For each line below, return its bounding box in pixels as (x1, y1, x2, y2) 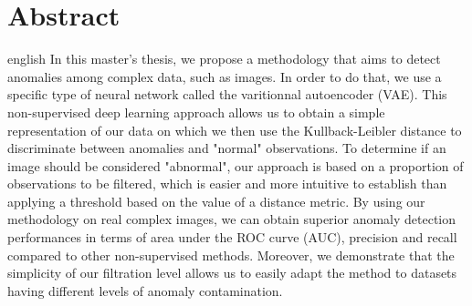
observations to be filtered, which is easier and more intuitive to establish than (7, 174, 447, 193)
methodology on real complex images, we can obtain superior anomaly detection (7, 209, 456, 229)
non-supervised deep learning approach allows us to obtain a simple (7, 102, 385, 121)
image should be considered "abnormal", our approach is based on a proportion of (7, 156, 464, 175)
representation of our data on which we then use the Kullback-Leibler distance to (7, 120, 462, 139)
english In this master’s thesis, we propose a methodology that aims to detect (7, 49, 441, 68)
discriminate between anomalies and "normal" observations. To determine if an (7, 138, 446, 158)
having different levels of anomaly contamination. (7, 280, 283, 300)
